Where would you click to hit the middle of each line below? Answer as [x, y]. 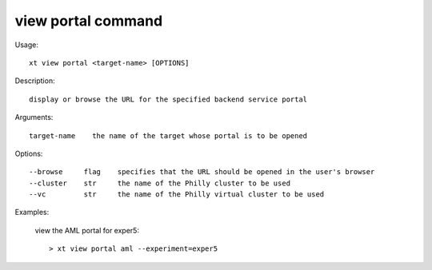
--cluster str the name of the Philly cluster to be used [160, 183]
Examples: [32, 212]
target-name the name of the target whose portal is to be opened [168, 135]
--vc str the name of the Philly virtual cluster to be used [177, 195]
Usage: [27, 45]
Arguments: [34, 117]
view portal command [89, 21]
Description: [35, 81]
